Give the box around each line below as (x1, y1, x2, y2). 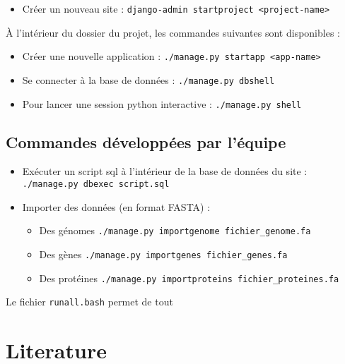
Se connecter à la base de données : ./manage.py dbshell (22, 72, 275, 87)
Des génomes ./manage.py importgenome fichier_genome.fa (39, 223, 311, 238)
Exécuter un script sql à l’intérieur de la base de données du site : (22, 164, 308, 178)
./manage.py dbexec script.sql (22, 179, 170, 190)
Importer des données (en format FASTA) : (22, 199, 211, 214)
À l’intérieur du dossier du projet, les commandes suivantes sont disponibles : (6, 25, 340, 40)
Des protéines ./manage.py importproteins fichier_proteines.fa (39, 270, 339, 285)
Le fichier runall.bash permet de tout (6, 294, 173, 309)
